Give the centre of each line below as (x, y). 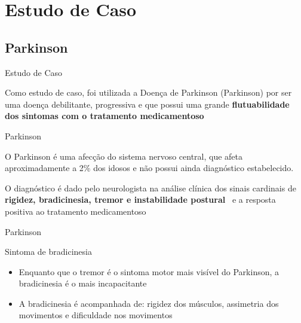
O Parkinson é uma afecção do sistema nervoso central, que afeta (124, 156)
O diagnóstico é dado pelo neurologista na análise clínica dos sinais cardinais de (150, 188)
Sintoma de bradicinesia (48, 252)
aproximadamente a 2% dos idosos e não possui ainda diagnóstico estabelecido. (149, 168)
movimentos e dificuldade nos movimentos (96, 315)
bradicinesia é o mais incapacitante (83, 283)
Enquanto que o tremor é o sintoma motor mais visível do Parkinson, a (149, 271)
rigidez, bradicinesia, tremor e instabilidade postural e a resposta (140, 199)
